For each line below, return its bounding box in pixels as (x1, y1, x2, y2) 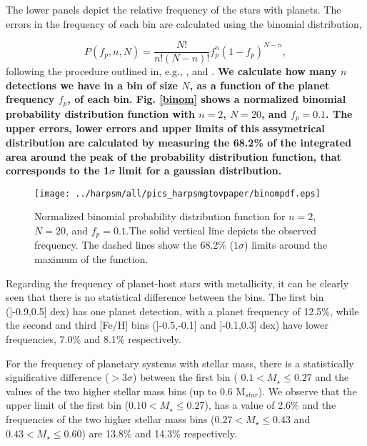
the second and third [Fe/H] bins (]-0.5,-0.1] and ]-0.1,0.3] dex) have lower (6, 317, 328, 332)
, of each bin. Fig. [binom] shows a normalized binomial (67, 91, 346, 106)
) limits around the (244, 237, 328, 252)
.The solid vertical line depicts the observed (126, 222, 317, 237)
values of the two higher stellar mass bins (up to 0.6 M (6, 383, 246, 398)
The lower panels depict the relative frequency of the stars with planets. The (6, 2, 341, 16)
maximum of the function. (34, 252, 149, 267)
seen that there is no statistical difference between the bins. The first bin (6, 289, 324, 304)
